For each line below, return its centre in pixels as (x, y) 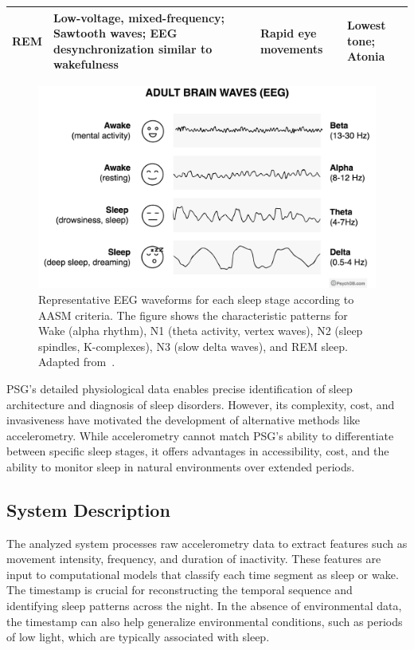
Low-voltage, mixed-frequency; (139, 17)
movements (291, 48)
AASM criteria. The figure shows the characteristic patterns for (193, 315)
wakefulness (86, 64)
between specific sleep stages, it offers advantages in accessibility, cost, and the (198, 451)
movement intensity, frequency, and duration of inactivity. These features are (194, 559)
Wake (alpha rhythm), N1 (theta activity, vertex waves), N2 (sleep (201, 331)
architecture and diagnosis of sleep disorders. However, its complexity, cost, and (201, 404)
